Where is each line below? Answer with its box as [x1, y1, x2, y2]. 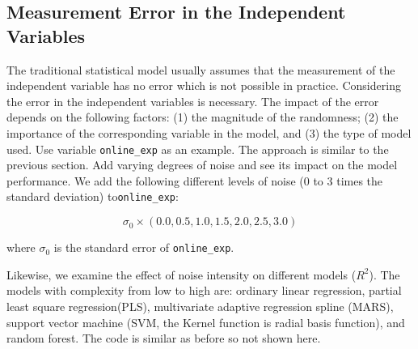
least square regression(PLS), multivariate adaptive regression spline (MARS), [6, 297, 394, 314]
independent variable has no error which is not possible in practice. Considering [6, 77, 401, 94]
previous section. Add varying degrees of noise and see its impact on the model [6, 156, 398, 173]
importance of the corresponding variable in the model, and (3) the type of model [6, 124, 412, 141]
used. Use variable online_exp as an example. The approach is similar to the [6, 140, 389, 157]
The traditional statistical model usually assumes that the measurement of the [6, 61, 395, 78]
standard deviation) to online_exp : [6, 188, 179, 205]
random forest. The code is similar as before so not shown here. [6, 330, 321, 347]
